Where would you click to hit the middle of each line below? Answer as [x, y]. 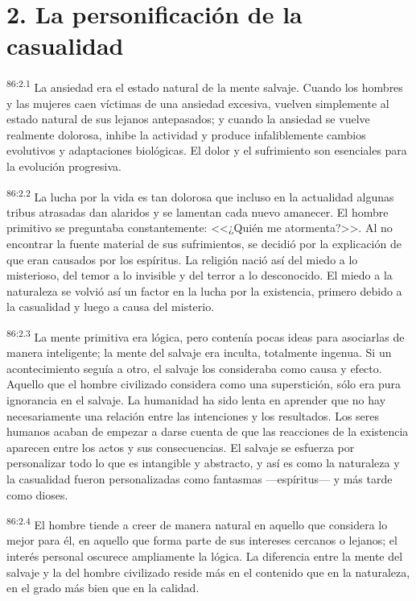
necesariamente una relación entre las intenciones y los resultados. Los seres [193, 415]
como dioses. [37, 494]
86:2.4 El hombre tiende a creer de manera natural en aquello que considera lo [197, 523]
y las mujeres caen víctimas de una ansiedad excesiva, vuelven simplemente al [198, 103]
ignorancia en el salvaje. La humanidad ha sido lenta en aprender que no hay [196, 399]
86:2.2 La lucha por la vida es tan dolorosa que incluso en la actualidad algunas [200, 195]
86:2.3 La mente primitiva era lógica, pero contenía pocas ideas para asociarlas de [206, 335]
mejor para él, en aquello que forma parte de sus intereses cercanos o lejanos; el [202, 540]
